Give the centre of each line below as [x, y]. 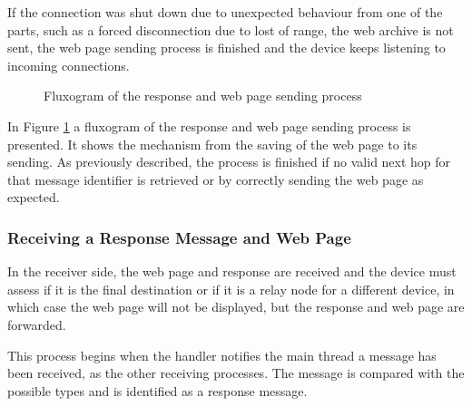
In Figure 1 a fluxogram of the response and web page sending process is [209, 126]
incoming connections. [69, 65]
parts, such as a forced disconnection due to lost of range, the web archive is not [231, 29]
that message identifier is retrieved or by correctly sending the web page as [216, 179]
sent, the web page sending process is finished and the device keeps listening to [226, 48]
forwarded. [37, 324]
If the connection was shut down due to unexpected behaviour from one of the [225, 12]
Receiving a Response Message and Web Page [179, 237]
